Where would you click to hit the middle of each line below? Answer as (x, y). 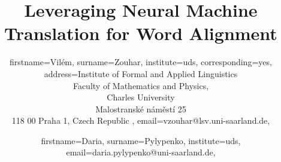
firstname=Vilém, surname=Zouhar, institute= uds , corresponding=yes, (141, 62)
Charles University (141, 97)
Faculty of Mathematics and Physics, (141, 85)
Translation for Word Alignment (141, 33)
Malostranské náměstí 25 (141, 108)
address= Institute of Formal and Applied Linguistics (141, 73)
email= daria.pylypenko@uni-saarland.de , (141, 152)
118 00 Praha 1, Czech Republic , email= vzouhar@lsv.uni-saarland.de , (141, 120)
